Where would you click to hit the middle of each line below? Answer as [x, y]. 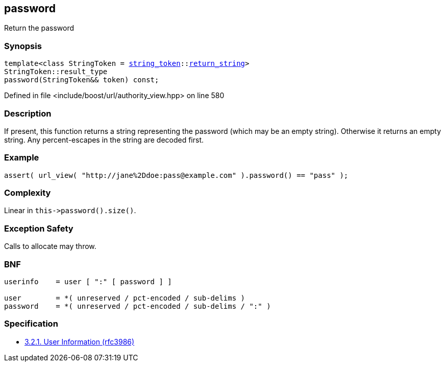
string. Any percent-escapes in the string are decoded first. [104, 140]
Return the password [39, 28]
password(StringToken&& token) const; [82, 80]
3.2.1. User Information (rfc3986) [80, 341]
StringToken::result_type [56, 72]
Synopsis [23, 46]
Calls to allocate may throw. [50, 246]
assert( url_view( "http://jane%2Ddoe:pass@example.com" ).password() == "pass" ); [176, 175]
